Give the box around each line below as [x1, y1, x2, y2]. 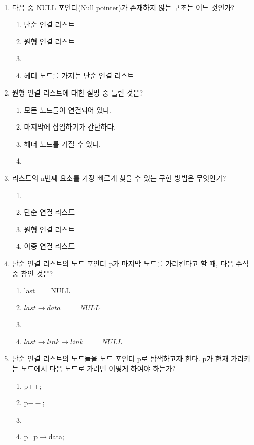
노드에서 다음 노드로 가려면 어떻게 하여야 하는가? [21, 363, 176, 374]
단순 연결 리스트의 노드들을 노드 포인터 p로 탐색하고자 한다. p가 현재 [12, 353, 229, 364]
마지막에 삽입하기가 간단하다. [24, 121, 116, 132]
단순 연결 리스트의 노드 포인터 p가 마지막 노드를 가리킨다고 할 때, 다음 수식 [12, 258, 249, 268]
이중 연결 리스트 [24, 241, 75, 251]
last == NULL [24, 285, 71, 296]
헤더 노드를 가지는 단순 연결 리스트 [24, 70, 134, 81]
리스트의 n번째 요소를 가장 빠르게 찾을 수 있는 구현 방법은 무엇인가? [12, 172, 226, 183]
